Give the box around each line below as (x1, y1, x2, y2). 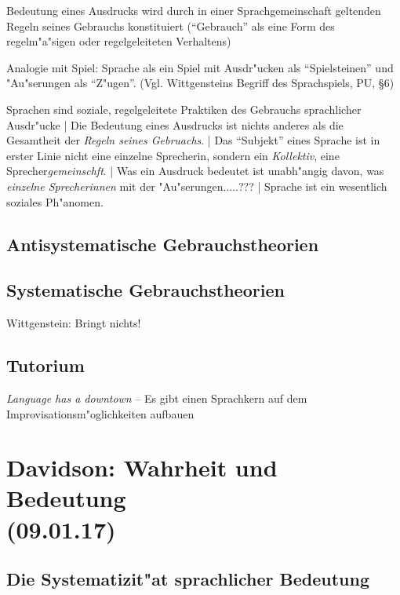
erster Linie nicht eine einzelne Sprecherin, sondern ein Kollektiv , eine (6, 147, 340, 163)
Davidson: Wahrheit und (6, 451, 278, 484)
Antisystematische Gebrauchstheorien (6, 232, 319, 256)
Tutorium (6, 353, 85, 378)
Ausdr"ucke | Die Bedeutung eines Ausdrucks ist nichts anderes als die (6, 116, 344, 133)
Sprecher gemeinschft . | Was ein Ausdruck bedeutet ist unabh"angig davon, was (6, 162, 384, 179)
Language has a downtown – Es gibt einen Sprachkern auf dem (6, 389, 307, 406)
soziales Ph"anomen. (6, 193, 104, 210)
